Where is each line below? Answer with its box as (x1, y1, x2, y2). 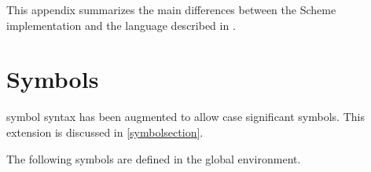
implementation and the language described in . (6, 16, 236, 33)
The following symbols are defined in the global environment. (6, 150, 301, 167)
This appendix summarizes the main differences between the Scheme (6, 2, 336, 17)
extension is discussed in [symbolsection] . (6, 123, 204, 140)
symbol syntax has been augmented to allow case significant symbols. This (6, 108, 365, 125)
